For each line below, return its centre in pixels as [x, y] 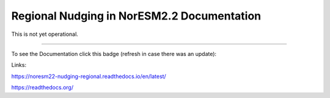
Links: [19, 65]
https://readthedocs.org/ [42, 88]
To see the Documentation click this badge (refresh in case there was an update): [114, 54]
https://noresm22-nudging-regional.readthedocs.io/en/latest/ [89, 76]
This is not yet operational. [45, 34]
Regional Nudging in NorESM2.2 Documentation [136, 16]
